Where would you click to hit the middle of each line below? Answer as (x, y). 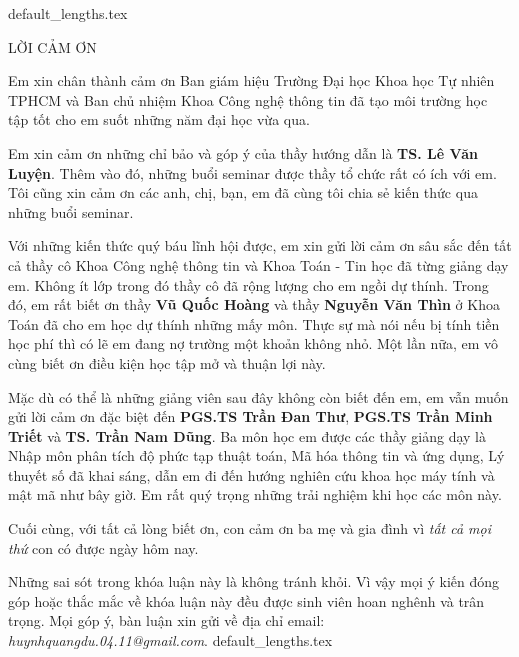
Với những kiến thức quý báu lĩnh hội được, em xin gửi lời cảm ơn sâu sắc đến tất (260, 245)
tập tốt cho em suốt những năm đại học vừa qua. (159, 119)
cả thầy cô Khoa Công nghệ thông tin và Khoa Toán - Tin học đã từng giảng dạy (258, 264)
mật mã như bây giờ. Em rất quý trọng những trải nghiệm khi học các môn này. (255, 494)
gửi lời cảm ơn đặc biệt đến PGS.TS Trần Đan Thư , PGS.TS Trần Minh (250, 416)
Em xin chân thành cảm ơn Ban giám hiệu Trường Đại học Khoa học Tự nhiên (251, 80)
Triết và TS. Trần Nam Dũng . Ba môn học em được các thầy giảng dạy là (247, 435)
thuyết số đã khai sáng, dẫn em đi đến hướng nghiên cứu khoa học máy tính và (251, 474)
